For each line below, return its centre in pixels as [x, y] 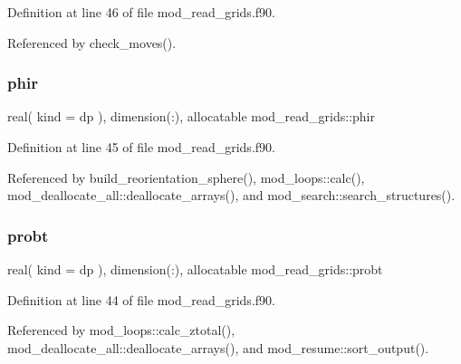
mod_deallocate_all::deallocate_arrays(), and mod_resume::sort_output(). [218, 347]
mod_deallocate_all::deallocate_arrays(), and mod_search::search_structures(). [231, 195]
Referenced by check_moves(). [92, 42]
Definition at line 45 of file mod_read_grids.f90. [141, 147]
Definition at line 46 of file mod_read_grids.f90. [141, 12]
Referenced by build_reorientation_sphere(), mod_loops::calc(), [186, 177]
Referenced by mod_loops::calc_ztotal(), [121, 330]
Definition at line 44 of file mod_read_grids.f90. [141, 299]
